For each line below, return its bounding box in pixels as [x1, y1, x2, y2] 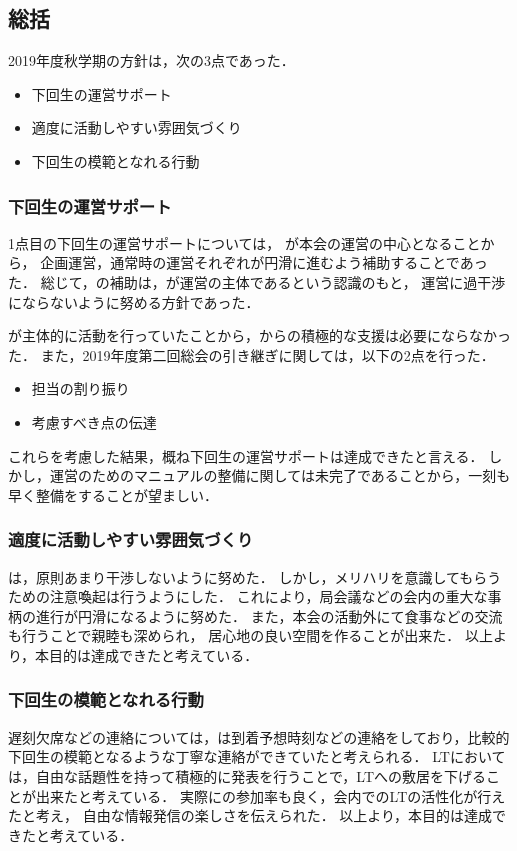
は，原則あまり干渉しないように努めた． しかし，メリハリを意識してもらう [8, 566, 502, 587]
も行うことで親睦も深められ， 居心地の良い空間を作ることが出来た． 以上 [8, 625, 493, 646]
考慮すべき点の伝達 [31, 411, 157, 432]
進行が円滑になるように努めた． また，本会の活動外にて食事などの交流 [35, 605, 503, 626]
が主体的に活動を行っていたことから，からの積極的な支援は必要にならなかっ [8, 325, 511, 346]
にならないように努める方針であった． [8, 291, 260, 312]
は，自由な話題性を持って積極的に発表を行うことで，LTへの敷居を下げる [8, 765, 487, 786]
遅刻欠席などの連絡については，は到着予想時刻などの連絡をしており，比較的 [8, 726, 510, 747]
